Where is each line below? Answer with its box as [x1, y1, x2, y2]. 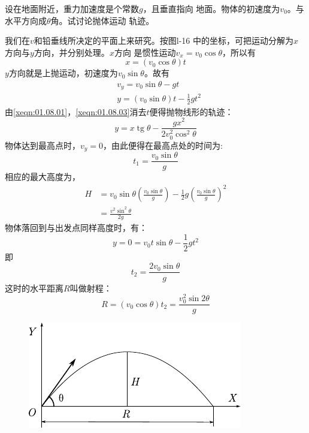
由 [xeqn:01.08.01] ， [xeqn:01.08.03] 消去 [5, 105, 147, 118]
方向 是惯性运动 [114, 46, 176, 58]
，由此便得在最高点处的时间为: [103, 139, 223, 151]
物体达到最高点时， [5, 139, 80, 151]
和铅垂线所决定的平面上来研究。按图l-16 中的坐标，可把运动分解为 [34, 34, 294, 47]
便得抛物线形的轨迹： [149, 105, 234, 118]
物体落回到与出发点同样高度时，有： [5, 221, 147, 234]
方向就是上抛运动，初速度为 [8, 67, 118, 79]
